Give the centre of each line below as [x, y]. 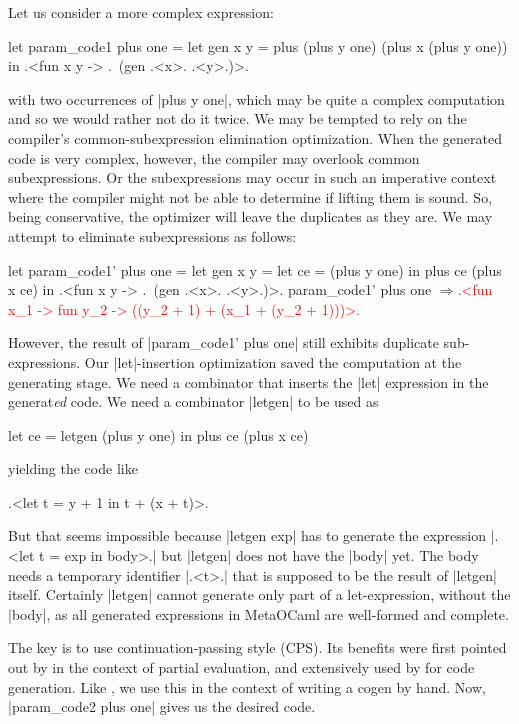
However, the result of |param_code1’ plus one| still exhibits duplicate [223, 342]
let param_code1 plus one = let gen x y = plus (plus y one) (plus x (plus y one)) [258, 45]
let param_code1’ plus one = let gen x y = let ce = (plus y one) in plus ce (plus [255, 269]
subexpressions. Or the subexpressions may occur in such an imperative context [252, 177]
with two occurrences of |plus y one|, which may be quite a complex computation [256, 98]
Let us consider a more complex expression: [141, 12]
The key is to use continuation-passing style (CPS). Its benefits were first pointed [257, 647]
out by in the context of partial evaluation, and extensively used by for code [241, 667]
